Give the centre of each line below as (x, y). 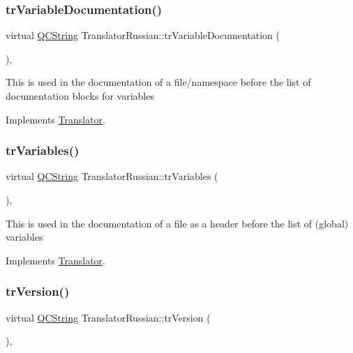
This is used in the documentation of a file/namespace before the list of (158, 82)
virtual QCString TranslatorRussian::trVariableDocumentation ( (143, 35)
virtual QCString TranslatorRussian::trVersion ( (108, 317)
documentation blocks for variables (80, 96)
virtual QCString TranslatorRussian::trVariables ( (112, 176)
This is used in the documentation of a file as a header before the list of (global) (177, 223)
